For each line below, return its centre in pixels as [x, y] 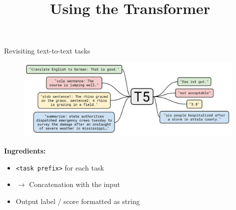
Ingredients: [25, 150]
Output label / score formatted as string [78, 201]
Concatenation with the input [75, 184]
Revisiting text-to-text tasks [47, 51]
